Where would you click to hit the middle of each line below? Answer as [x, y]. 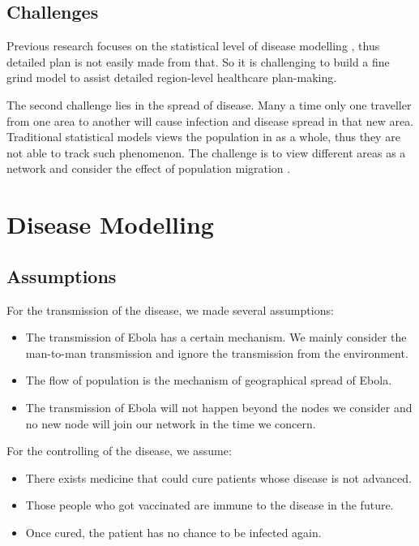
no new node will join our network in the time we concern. [171, 423]
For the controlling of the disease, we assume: [119, 451]
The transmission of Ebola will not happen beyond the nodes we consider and [219, 407]
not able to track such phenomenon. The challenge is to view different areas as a [206, 152]
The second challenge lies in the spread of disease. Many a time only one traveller [209, 104]
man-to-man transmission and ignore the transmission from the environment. [217, 353]
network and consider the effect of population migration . [149, 168]
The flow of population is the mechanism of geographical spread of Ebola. [209, 380]
